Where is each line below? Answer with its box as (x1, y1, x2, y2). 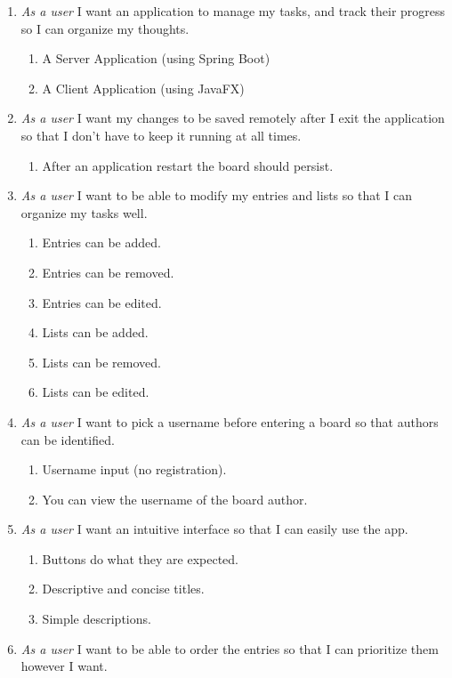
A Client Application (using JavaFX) (42, 78, 245, 97)
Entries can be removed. (42, 262, 174, 281)
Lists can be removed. (42, 352, 161, 371)
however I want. (20, 657, 108, 675)
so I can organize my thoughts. (20, 19, 190, 37)
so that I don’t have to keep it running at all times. (20, 125, 302, 144)
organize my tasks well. (20, 203, 148, 222)
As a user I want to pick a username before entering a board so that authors (20, 412, 439, 431)
